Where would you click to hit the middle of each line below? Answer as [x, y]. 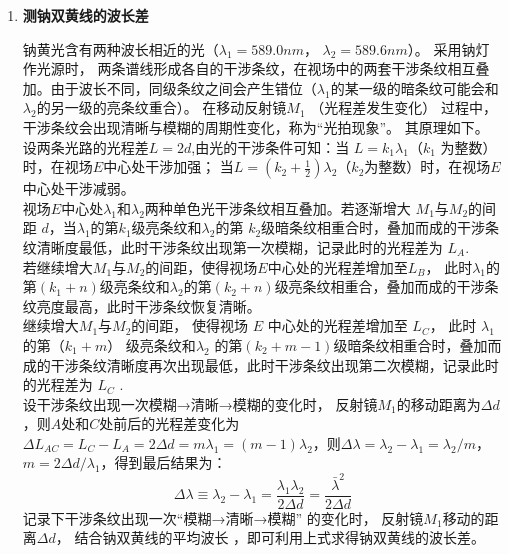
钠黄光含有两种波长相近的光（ [120, 48]
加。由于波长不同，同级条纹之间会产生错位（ [169, 87]
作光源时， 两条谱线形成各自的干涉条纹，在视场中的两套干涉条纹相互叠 [256, 68]
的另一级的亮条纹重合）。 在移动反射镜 [161, 107]
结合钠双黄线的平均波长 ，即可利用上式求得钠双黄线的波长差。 [280, 537]
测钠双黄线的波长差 [85, 15]
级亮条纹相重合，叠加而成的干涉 [379, 286]
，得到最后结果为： [163, 462]
